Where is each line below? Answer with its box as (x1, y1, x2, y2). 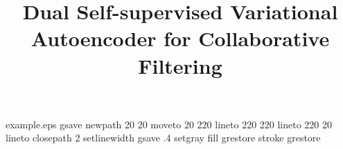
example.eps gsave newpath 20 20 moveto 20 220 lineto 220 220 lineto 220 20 (6, 117, 333, 131)
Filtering (138, 51, 222, 79)
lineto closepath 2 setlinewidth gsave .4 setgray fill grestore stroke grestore (6, 130, 321, 145)
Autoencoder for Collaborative (30, 24, 330, 52)
